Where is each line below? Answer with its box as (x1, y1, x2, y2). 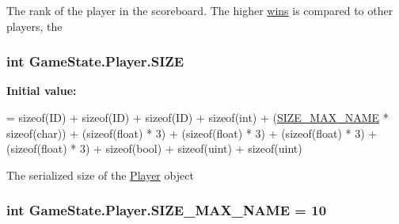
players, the (6, 17, 63, 34)
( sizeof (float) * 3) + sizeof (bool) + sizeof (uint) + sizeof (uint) (6, 140, 302, 157)
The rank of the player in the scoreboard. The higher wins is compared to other (6, 2, 393, 18)
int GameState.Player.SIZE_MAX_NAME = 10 (6, 200, 327, 220)
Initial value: (6, 82, 77, 99)
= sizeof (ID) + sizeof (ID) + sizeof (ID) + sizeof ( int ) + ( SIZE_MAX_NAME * (6, 109, 389, 125)
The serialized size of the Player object (6, 166, 194, 183)
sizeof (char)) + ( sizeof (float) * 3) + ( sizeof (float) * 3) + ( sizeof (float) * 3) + (6, 124, 378, 141)
